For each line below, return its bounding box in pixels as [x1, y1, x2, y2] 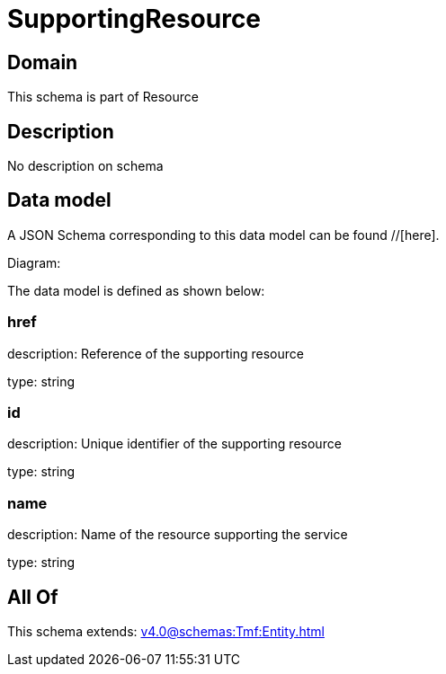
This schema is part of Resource [7, 89, 199, 105]
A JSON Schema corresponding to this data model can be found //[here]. [7, 226, 440, 243]
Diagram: [7, 254, 61, 270]
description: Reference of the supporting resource [7, 345, 304, 361]
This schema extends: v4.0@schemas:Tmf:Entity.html [7, 623, 325, 639]
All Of [7, 585, 58, 608]
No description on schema [7, 158, 164, 174]
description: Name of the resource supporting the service [7, 527, 348, 543]
